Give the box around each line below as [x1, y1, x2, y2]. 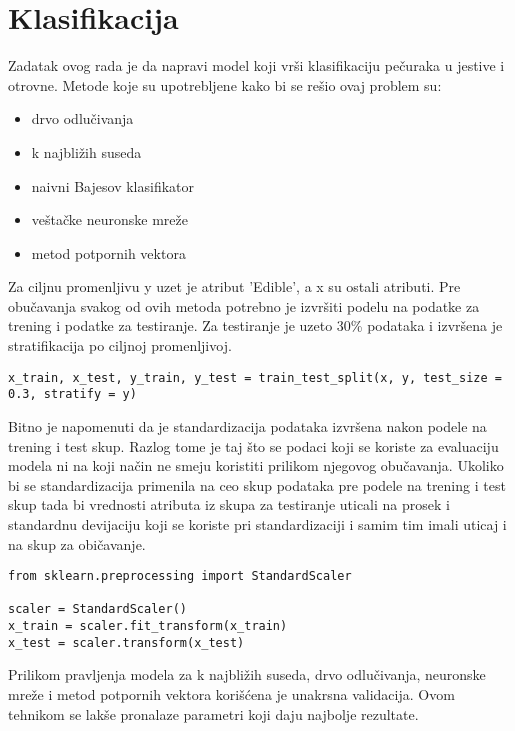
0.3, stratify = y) [8, 387, 137, 402]
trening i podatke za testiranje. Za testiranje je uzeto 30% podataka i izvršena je [8, 315, 503, 336]
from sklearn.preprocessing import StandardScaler [8, 569, 352, 584]
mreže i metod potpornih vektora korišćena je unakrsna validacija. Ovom [8, 684, 455, 704]
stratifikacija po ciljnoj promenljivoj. [8, 335, 232, 356]
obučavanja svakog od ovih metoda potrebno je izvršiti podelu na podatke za [8, 295, 480, 316]
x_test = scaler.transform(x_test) [8, 635, 245, 650]
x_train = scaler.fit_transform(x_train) [8, 619, 288, 634]
